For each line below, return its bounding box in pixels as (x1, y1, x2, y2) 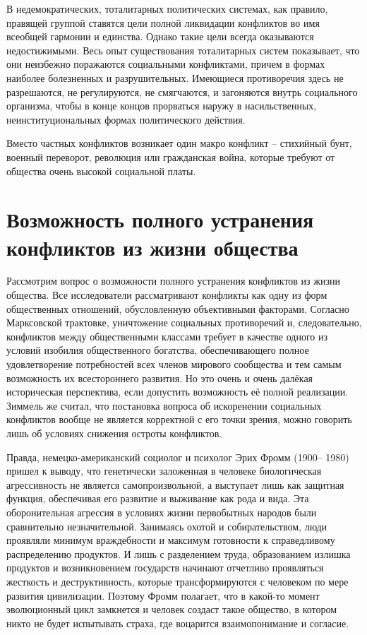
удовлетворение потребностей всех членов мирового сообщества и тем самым (6, 357, 342, 371)
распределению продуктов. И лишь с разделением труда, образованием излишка (6, 546, 351, 561)
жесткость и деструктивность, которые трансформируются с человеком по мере (6, 574, 349, 588)
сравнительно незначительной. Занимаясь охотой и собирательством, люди (6, 518, 327, 533)
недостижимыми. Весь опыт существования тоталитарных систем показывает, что (6, 42, 360, 57)
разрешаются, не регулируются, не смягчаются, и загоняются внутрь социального (6, 84, 358, 99)
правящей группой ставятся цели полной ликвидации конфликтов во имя (6, 15, 320, 30)
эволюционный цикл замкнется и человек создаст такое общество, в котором (6, 602, 337, 617)
